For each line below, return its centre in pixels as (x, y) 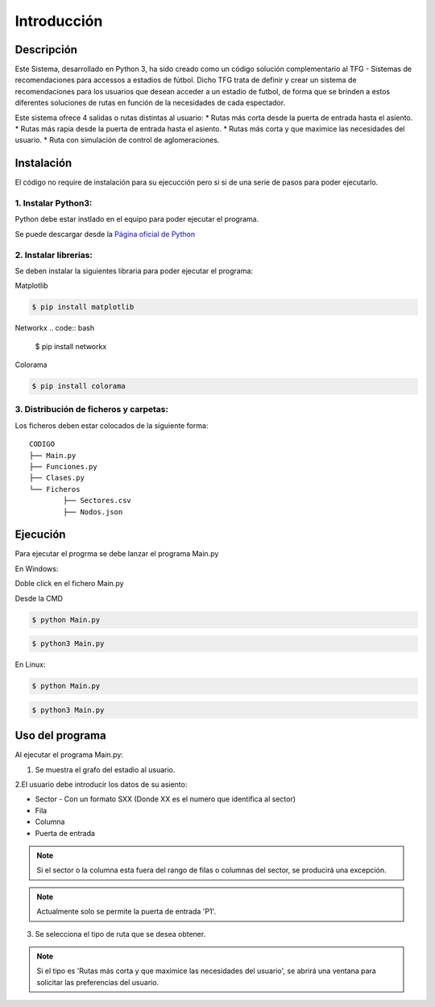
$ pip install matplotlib (83, 307)
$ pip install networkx (71, 346)
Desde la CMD (39, 598)
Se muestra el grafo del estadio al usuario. (105, 769)
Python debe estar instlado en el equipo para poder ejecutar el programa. (137, 219)
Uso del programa (60, 736)
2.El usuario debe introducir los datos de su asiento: (101, 784)
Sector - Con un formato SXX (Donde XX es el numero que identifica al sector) (166, 799)
